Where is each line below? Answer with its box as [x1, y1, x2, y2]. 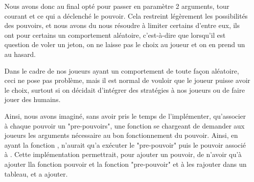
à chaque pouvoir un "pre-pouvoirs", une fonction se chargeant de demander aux [4, 120, 245, 130]
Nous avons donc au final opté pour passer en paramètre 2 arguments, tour [4, 1, 230, 11]
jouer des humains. [4, 94, 61, 104]
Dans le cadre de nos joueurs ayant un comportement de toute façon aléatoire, [4, 65, 239, 76]
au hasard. [4, 49, 36, 59]
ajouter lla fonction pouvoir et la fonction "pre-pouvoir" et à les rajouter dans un [4, 158, 247, 169]
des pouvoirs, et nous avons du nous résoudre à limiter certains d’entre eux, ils [4, 20, 240, 30]
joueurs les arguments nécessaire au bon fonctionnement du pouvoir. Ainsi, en [4, 130, 238, 140]
